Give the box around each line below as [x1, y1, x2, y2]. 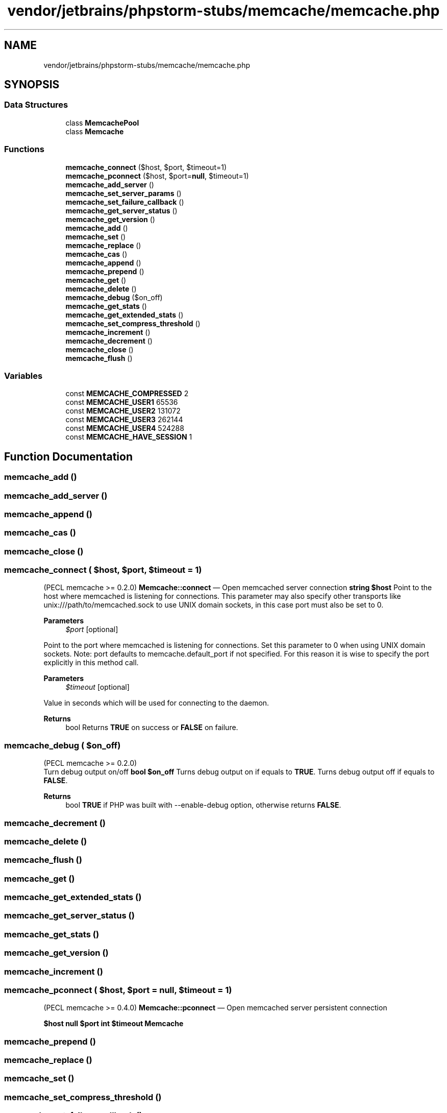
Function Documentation [4, 450, 133, 463]
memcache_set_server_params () [65, 188, 182, 198]
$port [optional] [65, 625, 118, 634]
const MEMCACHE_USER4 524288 [65, 424, 184, 433]
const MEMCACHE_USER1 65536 [65, 398, 178, 407]
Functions [4, 144, 44, 155]
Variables [4, 370, 43, 381]
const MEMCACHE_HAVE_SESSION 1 [65, 432, 192, 442]
